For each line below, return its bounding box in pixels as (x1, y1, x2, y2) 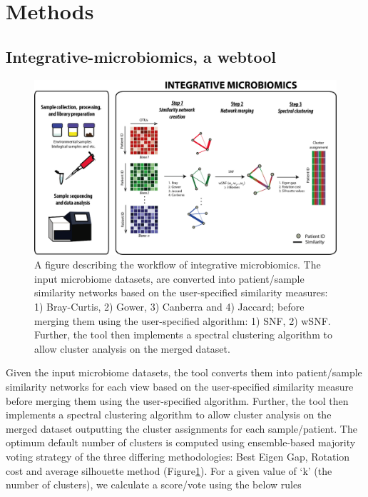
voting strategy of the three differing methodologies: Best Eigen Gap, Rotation (6, 449, 350, 464)
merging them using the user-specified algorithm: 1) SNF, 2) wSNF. (34, 313, 331, 328)
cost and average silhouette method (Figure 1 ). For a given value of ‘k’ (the (6, 463, 332, 478)
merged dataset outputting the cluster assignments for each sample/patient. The (6, 421, 357, 436)
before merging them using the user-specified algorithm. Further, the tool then (6, 393, 349, 408)
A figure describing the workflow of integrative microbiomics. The (34, 257, 321, 272)
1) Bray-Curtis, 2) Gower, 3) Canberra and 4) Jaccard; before (34, 299, 305, 314)
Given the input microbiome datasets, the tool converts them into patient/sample (6, 365, 362, 380)
